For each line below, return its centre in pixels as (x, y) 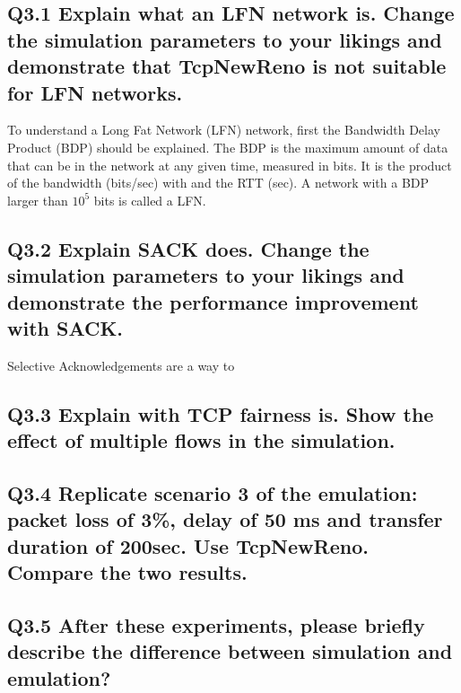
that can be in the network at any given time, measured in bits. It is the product (230, 165)
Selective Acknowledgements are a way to (121, 365)
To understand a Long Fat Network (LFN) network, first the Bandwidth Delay (224, 130)
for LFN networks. (95, 92)
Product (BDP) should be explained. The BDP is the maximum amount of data (228, 147)
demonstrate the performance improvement (213, 301)
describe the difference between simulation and (230, 651)
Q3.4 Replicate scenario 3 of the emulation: (213, 492)
